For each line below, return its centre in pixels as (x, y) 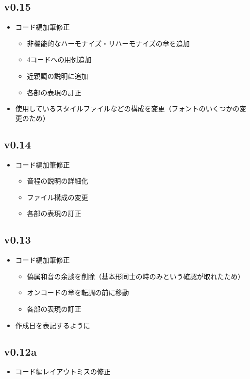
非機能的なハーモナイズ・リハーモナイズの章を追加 (108, 43)
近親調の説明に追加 (58, 75)
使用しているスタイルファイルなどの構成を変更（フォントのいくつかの (127, 108)
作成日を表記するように (53, 325)
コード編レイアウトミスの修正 (63, 371)
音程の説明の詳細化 (58, 181)
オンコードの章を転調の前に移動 (78, 292)
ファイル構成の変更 (58, 197)
